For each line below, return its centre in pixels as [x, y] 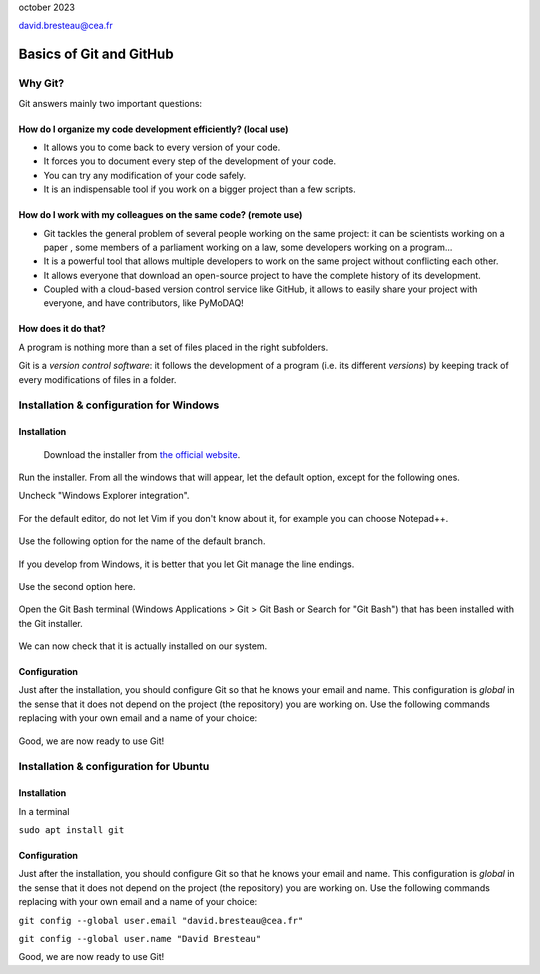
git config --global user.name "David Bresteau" [140, 938]
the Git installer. [51, 623]
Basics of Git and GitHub [96, 54]
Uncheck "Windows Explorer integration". [104, 496]
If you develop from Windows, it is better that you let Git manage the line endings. [186, 564]
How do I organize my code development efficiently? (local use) [153, 129]
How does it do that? [62, 329]
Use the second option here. [77, 586]
